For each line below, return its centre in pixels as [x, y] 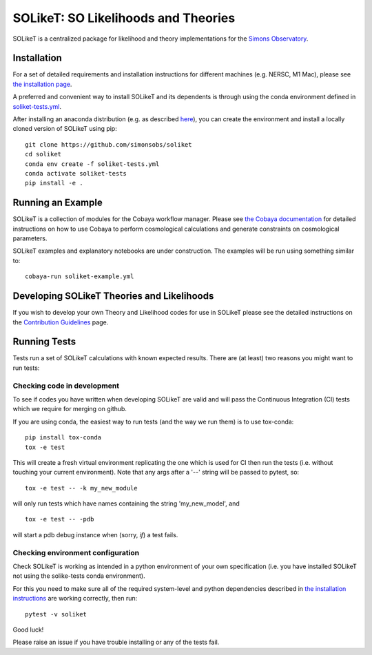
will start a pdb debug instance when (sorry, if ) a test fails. [95, 534]
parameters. [30, 238]
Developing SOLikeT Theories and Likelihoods [113, 296]
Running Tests [44, 342]
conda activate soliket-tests [76, 173]
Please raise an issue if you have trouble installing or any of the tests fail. [116, 642]
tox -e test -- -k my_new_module [81, 488]
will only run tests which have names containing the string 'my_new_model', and [126, 503]
